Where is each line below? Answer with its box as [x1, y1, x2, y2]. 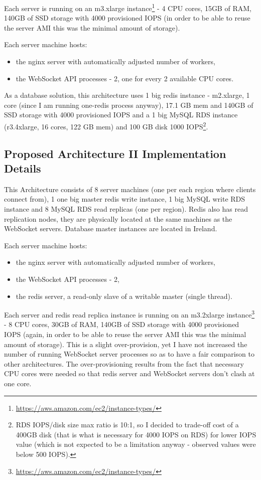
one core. [4, 378, 32, 388]
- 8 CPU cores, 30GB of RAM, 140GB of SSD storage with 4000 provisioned [4, 319, 239, 330]
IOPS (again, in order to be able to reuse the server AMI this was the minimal [4, 329, 246, 340]
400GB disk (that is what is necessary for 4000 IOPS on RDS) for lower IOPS [16, 429, 256, 439]
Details [4, 161, 41, 176]
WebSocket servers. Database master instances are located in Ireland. [4, 223, 217, 234]
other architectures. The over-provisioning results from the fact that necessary [4, 358, 244, 369]
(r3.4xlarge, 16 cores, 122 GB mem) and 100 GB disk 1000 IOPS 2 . [4, 120, 208, 131]
